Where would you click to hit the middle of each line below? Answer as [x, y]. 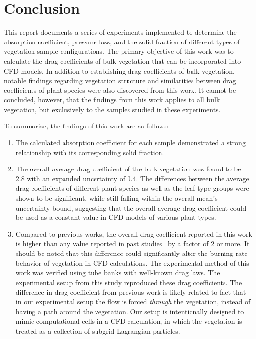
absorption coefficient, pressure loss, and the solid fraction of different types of [122, 41]
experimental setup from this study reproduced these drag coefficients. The [129, 282]
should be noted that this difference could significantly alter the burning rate [131, 253]
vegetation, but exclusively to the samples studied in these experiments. [112, 109]
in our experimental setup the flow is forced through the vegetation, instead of [133, 301]
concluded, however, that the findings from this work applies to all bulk [112, 100]
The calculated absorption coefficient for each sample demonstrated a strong [130, 143]
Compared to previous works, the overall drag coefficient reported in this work [134, 233]
